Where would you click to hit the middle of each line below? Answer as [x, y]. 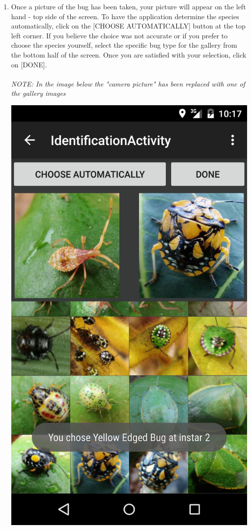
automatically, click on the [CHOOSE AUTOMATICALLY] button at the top [128, 26]
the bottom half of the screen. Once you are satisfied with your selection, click [129, 54]
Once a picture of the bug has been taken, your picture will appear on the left [128, 6]
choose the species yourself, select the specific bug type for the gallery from [124, 45]
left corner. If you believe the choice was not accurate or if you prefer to [119, 35]
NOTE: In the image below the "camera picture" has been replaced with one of [128, 83]
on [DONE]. [29, 64]
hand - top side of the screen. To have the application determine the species [125, 16]
